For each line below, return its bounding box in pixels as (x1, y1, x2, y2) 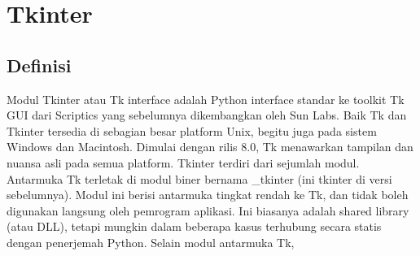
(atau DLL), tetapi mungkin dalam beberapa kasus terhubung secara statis (7, 218, 382, 235)
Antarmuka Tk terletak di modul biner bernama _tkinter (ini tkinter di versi (7, 170, 392, 187)
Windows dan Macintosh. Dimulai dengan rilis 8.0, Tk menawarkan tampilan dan (7, 138, 413, 155)
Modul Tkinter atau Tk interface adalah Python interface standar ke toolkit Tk (7, 90, 405, 107)
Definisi (7, 52, 72, 77)
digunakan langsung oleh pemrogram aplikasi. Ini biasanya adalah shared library (7, 202, 409, 219)
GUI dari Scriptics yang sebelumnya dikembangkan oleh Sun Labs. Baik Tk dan (7, 106, 407, 124)
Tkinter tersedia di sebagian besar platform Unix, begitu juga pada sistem (7, 122, 377, 139)
